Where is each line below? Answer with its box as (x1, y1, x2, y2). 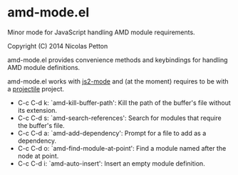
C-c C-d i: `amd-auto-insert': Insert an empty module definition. (17, 159, 205, 168)
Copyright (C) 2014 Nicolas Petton (7, 41, 108, 50)
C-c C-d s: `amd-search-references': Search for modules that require (17, 114, 222, 122)
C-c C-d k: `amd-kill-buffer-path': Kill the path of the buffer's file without (17, 98, 232, 107)
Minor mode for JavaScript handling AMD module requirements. (7, 28, 195, 36)
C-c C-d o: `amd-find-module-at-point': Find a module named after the (17, 144, 227, 152)
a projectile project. (7, 84, 65, 93)
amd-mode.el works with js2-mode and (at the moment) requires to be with (7, 76, 229, 86)
